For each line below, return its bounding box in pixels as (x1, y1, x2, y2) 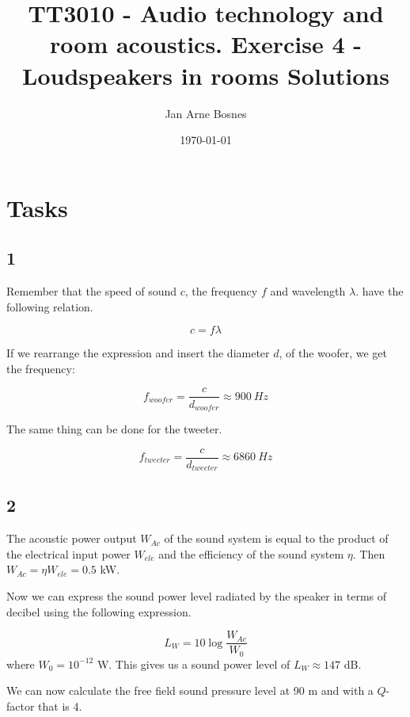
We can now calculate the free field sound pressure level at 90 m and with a (6, 682, 374, 699)
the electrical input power (6, 545, 131, 562)
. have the (355, 283, 404, 299)
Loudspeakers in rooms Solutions (22, 59, 389, 91)
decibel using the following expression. (6, 603, 192, 620)
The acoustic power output (6, 530, 137, 547)
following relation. (6, 298, 93, 315)
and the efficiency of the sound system (158, 545, 344, 562)
